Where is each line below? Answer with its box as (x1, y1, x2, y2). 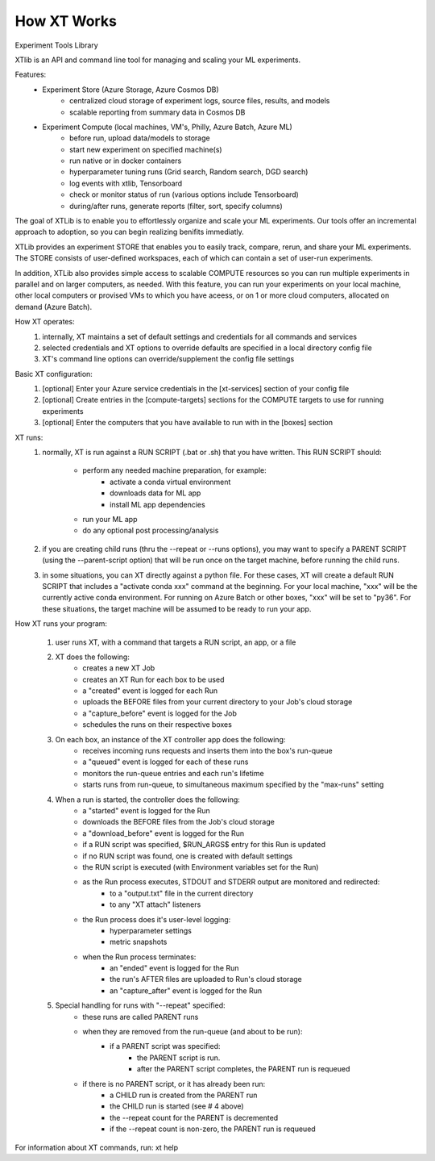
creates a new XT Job (82, 663, 155, 673)
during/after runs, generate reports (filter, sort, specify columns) (69, 201, 284, 211)
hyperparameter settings (110, 925, 193, 935)
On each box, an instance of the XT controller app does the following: (55, 734, 286, 744)
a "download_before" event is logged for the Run (82, 828, 245, 838)
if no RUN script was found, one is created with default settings (82, 851, 293, 861)
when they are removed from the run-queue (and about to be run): (82, 1027, 303, 1037)
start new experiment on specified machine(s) (69, 144, 222, 154)
